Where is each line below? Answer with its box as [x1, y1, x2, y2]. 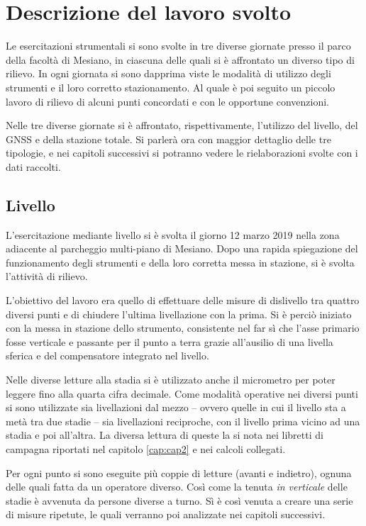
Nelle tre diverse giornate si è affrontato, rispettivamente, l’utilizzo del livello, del [6, 118, 358, 133]
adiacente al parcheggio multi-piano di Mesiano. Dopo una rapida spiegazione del [6, 241, 358, 256]
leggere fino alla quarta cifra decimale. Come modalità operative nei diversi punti [6, 386, 358, 401]
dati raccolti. [6, 159, 61, 174]
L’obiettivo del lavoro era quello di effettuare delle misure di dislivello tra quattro [6, 293, 360, 308]
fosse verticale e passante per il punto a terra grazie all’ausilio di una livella [6, 334, 333, 349]
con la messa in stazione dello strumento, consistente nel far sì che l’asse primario [6, 320, 360, 335]
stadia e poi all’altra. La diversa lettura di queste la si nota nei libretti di [6, 427, 323, 442]
